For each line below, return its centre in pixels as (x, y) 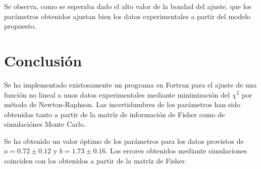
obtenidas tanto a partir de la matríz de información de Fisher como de (115, 114)
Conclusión (43, 60)
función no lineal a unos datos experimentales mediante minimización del (117, 94)
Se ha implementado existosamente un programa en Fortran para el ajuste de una (130, 84)
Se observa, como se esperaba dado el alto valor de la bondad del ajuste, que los (128, 6)
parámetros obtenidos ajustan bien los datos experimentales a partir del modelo (127, 16)
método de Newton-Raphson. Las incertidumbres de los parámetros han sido (122, 104)
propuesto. (20, 26)
